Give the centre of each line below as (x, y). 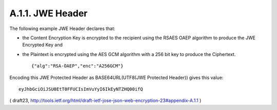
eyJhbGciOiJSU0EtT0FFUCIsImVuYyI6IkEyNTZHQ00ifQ (81, 89)
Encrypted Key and (42, 45)
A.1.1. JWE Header (48, 13)
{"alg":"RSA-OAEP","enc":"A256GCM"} (77, 66)
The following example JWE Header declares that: (62, 29)
